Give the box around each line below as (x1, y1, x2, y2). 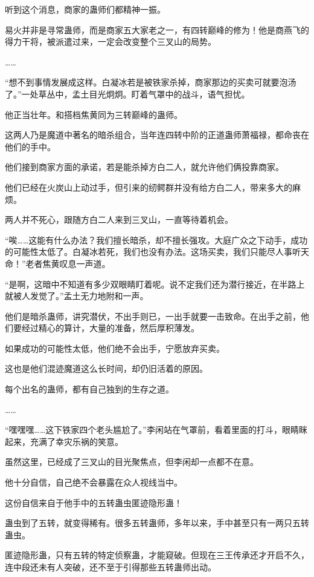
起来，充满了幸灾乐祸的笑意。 (5, 435, 123, 447)
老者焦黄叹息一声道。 (25, 257, 111, 269)
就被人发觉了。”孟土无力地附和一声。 (5, 289, 149, 302)
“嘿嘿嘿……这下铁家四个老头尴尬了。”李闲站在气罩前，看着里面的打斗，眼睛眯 (5, 423, 307, 436)
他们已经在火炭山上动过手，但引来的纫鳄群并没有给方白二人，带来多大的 (5, 180, 292, 193)
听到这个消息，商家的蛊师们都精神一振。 (5, 3, 165, 15)
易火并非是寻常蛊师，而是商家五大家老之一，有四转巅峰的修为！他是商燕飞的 (5, 23, 309, 36)
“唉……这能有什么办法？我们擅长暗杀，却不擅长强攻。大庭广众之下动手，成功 (5, 233, 308, 246)
